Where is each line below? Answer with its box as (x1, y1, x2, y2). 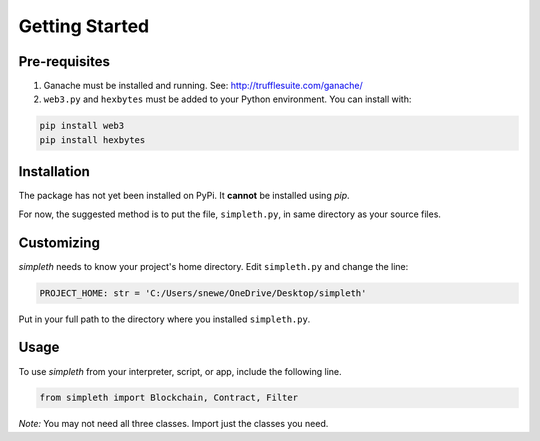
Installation (18, 163, 90, 180)
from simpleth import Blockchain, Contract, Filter (39, 392, 299, 404)
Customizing (18, 234, 100, 251)
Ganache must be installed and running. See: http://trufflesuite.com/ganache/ (43, 80, 364, 92)
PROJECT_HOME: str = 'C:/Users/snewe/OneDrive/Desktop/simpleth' (39, 287, 367, 299)
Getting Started (18, 15, 150, 37)
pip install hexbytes (39, 134, 146, 145)
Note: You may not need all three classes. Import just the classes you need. (18, 418, 329, 430)
